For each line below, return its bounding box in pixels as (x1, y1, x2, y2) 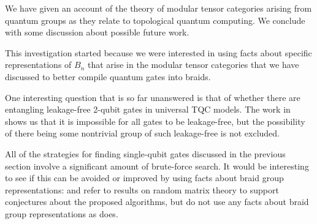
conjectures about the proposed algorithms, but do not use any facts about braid (5, 195, 309, 208)
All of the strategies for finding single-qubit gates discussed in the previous (5, 147, 286, 160)
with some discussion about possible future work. (5, 26, 189, 39)
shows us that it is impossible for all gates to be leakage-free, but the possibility (5, 114, 305, 127)
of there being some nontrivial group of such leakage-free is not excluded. (5, 127, 280, 140)
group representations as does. (5, 207, 118, 220)
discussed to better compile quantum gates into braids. (5, 70, 211, 83)
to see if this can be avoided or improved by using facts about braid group (5, 171, 284, 184)
